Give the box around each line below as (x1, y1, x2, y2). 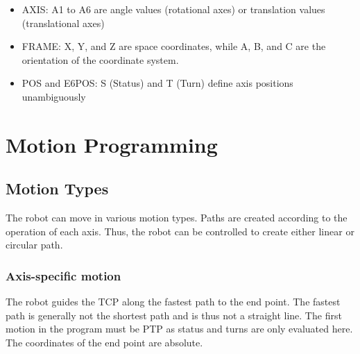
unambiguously (22, 89, 86, 103)
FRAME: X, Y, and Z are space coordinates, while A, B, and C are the (22, 39, 326, 53)
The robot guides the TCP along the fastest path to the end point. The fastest (6, 294, 341, 309)
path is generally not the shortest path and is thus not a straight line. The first (6, 307, 342, 322)
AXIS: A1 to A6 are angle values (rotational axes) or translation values (22, 2, 325, 16)
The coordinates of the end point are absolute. (6, 335, 203, 349)
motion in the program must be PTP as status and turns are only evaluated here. (6, 321, 353, 336)
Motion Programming (6, 130, 218, 158)
